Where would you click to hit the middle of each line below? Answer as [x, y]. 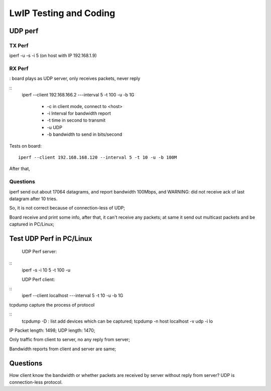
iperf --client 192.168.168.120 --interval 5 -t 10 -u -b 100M [98, 157]
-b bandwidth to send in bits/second [85, 134]
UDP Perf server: [39, 252]
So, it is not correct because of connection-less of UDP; [67, 208]
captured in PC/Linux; [32, 224]
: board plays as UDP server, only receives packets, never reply [75, 78]
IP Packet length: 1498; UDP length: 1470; [52, 330]
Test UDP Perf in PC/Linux [51, 238]
